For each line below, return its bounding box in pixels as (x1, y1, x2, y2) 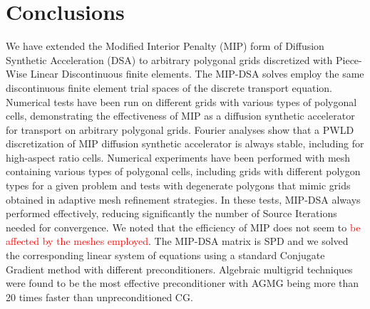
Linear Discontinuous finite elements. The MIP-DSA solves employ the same (30, 66, 364, 81)
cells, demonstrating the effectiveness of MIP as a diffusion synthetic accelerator (6, 108, 355, 123)
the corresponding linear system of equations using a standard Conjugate (6, 248, 325, 263)
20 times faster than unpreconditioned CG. (6, 289, 193, 304)
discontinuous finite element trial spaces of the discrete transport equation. (6, 80, 332, 95)
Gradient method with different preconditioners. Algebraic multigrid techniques (6, 261, 353, 276)
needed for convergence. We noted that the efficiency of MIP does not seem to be (6, 219, 361, 234)
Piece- (336, 52, 362, 67)
